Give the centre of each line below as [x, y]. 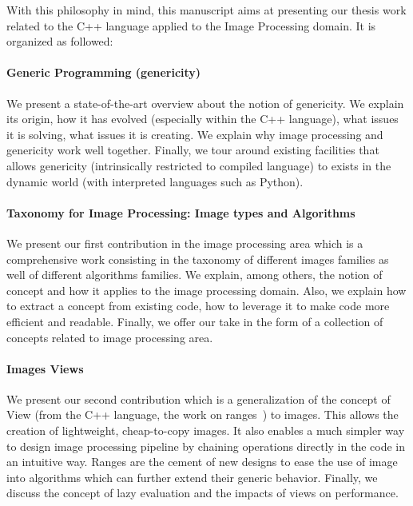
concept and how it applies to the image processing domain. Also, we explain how [206, 290]
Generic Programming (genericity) [104, 72]
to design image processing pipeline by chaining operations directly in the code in [206, 446]
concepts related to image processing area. [110, 337]
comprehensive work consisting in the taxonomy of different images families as [198, 259]
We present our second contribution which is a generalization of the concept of [199, 398]
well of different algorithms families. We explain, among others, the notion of [195, 275]
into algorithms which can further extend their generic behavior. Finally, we [192, 477]
